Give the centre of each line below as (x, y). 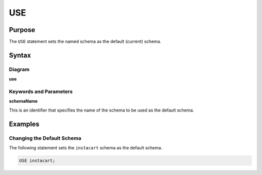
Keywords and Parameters (41, 91)
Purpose (22, 30)
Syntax (20, 55)
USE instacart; (37, 160)
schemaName (23, 101)
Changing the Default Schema (45, 138)
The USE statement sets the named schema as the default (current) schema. (85, 42)
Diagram (19, 69)
